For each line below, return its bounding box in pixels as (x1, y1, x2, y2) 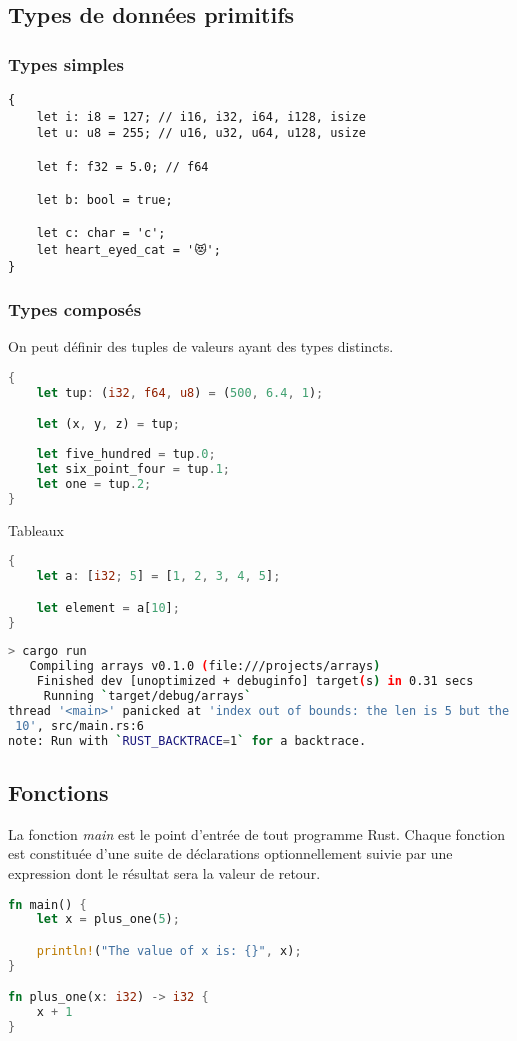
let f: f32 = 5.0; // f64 (36, 159, 209, 174)
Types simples (8, 51, 124, 76)
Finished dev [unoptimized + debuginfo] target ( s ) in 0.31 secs (36, 674, 474, 689)
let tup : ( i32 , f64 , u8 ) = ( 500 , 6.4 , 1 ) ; (36, 385, 324, 400)
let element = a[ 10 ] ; (36, 600, 180, 615)
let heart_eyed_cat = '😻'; (36, 242, 221, 257)
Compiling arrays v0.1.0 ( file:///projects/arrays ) (29, 659, 381, 674)
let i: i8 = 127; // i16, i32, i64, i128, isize (36, 109, 366, 124)
